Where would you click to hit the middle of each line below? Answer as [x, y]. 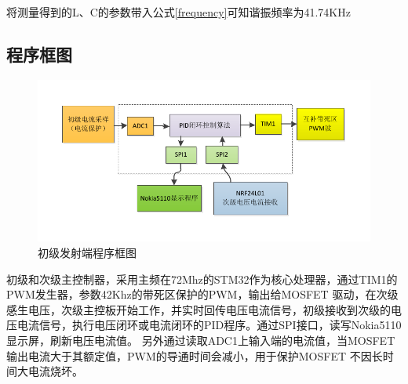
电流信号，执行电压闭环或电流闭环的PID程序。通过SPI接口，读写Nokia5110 [209, 325]
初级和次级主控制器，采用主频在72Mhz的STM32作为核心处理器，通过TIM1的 [202, 279]
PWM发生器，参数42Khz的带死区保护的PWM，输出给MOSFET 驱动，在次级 [202, 294]
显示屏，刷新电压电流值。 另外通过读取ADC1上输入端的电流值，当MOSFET [201, 341]
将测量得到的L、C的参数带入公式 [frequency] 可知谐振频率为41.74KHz [178, 12]
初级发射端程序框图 [87, 253]
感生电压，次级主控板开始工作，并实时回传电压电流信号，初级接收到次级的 [199, 309]
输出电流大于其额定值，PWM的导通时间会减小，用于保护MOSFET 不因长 [195, 355]
